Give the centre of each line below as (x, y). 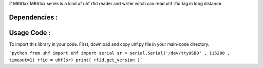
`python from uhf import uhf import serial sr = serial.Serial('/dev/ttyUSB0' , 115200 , (119, 53)
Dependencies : (33, 17)
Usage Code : (30, 33)
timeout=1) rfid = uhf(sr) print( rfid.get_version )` (76, 60)
